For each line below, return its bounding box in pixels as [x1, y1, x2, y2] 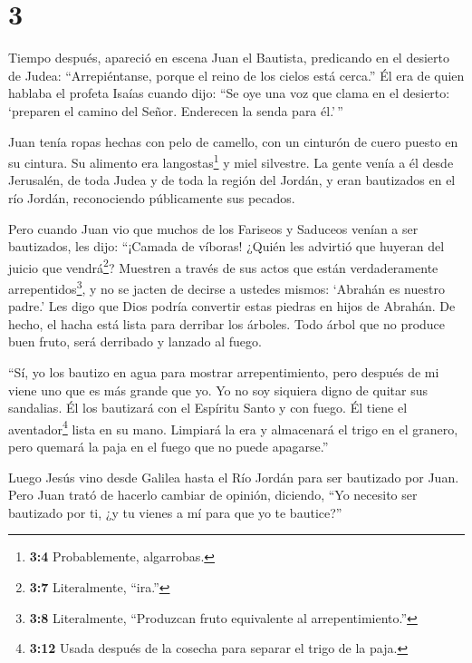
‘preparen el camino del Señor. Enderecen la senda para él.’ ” [8, 101, 343, 120]
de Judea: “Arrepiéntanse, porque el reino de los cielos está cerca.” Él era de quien [8, 65, 465, 84]
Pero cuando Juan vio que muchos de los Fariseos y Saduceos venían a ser [8, 219, 419, 238]
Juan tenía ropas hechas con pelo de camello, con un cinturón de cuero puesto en [8, 132, 458, 151]
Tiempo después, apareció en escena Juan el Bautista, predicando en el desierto [8, 48, 449, 67]
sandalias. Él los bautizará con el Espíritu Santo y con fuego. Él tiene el [8, 398, 408, 417]
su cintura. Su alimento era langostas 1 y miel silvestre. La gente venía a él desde [8, 151, 454, 171]
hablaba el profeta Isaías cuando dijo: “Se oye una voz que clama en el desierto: [8, 83, 450, 102]
